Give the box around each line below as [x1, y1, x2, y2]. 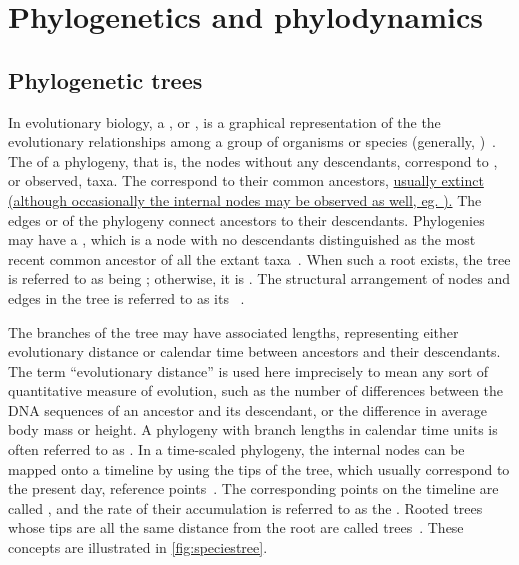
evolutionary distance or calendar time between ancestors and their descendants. [8, 341, 501, 362]
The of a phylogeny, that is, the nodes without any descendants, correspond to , [8, 150, 498, 171]
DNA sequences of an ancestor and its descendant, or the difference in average [8, 399, 488, 420]
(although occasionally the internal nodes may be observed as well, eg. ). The [8, 189, 482, 210]
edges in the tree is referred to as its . [8, 287, 245, 308]
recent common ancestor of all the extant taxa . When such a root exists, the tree [8, 248, 511, 269]
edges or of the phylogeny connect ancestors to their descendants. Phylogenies [8, 209, 485, 230]
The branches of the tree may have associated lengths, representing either [8, 321, 459, 342]
